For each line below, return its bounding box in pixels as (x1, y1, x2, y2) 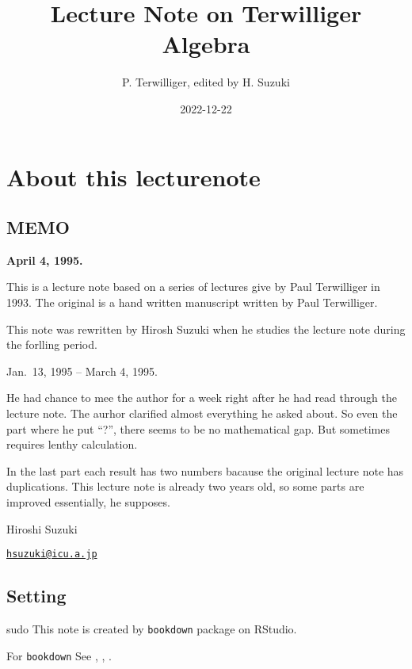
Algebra (162, 28, 250, 60)
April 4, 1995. (6, 251, 83, 268)
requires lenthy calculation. (6, 436, 138, 453)
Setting (6, 583, 67, 608)
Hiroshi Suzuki (6, 520, 78, 537)
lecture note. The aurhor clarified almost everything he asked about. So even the (6, 405, 398, 422)
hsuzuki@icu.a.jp (6, 549, 97, 560)
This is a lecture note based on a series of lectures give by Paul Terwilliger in (6, 278, 380, 295)
